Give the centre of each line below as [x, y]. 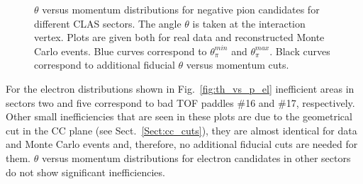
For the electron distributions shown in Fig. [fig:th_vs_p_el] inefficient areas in [180, 88]
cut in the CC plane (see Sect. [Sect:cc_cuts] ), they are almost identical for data [181, 130]
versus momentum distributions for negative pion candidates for [181, 9]
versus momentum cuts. [238, 65]
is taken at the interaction [249, 23]
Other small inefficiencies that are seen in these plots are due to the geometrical [179, 116]
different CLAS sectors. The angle [108, 23]
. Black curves [300, 51]
